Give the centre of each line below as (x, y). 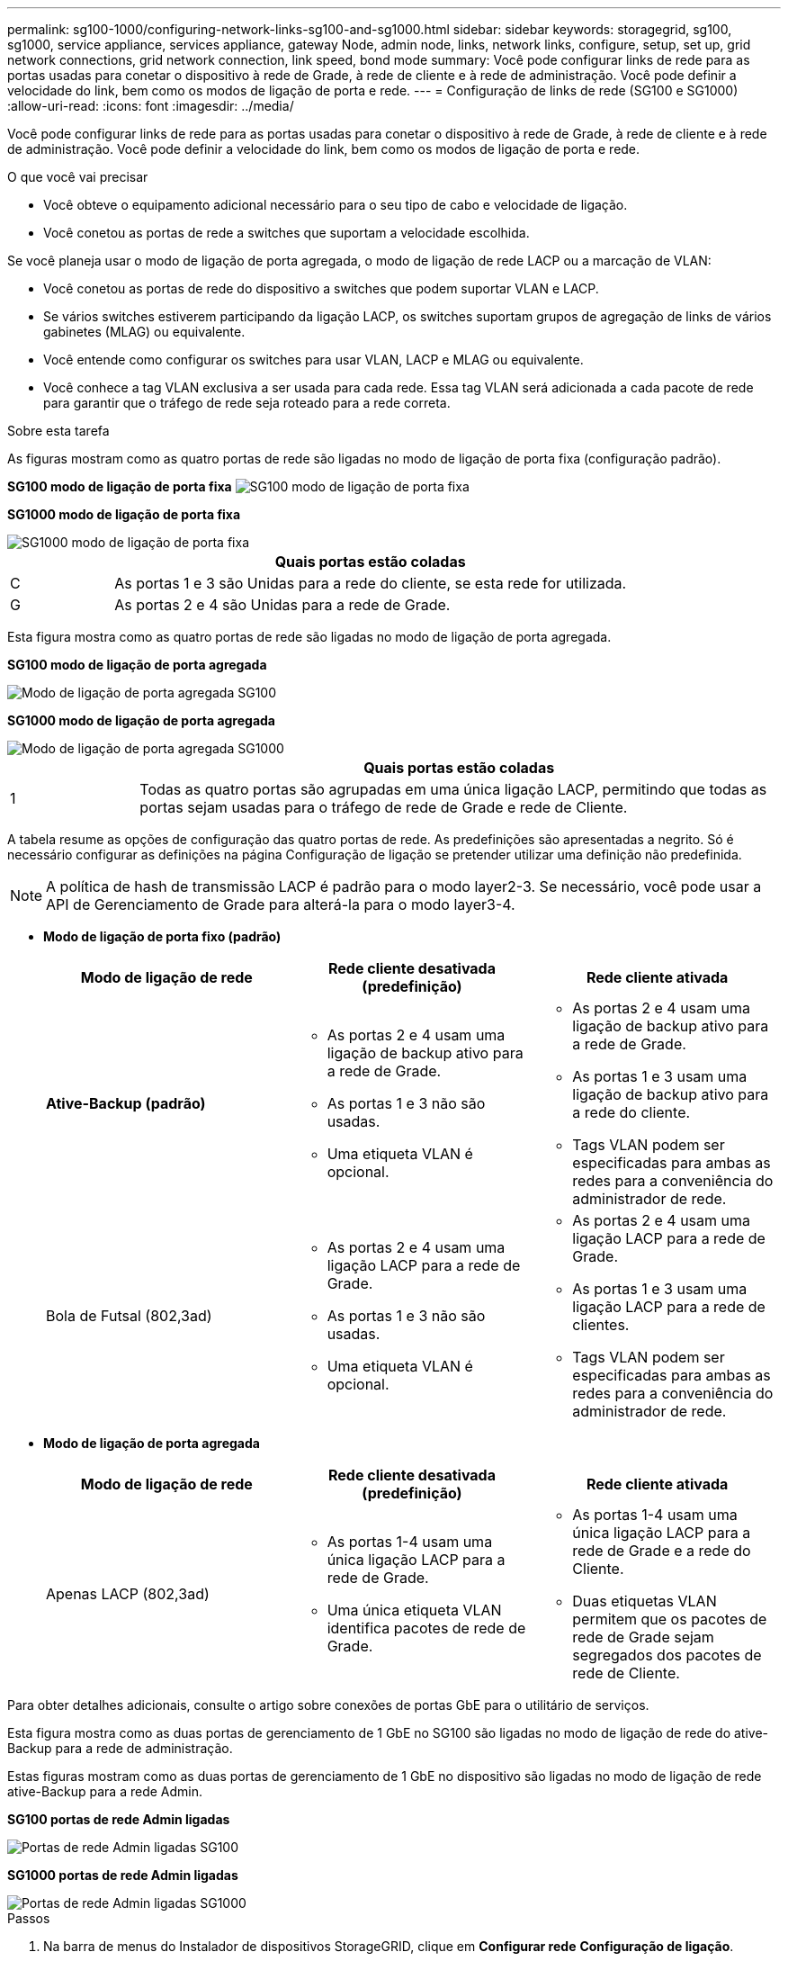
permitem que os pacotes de (670, 1619)
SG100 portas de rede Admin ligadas (119, 1819)
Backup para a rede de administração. (120, 1748)
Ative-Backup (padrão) (126, 1103)
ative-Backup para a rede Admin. (105, 1791)
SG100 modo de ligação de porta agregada (137, 665)
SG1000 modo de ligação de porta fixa (124, 514)
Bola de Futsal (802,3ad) (129, 1316)
